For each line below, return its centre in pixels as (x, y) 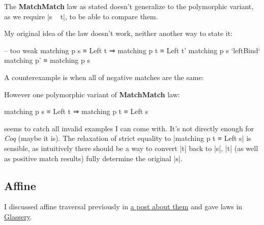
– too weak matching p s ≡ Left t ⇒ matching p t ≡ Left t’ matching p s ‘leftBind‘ (132, 50)
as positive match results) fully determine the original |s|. (93, 158)
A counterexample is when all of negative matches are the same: (104, 77)
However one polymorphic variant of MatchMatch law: (92, 94)
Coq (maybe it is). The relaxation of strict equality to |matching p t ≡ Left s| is (128, 138)
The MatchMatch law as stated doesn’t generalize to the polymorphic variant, (129, 6)
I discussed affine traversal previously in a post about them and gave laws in (123, 207)
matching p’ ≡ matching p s (47, 60)
